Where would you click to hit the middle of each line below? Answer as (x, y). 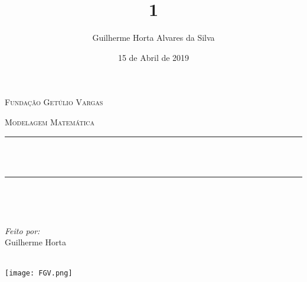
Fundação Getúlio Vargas (54, 102)
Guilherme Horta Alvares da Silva (153, 38)
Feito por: (22, 230)
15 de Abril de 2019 (153, 57)
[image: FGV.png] (39, 273)
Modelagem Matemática (50, 121)
